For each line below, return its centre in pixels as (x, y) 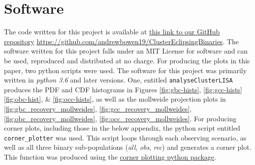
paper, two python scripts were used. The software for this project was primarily (126, 70)
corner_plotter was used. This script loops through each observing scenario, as (125, 137)
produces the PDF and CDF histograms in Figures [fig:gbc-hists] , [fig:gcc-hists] (123, 89)
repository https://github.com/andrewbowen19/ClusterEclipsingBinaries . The (122, 41)
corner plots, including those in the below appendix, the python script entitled (122, 128)
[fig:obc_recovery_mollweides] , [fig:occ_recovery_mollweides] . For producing (120, 118)
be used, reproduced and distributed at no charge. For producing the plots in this (127, 60)
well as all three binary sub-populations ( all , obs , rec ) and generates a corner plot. (128, 147)
